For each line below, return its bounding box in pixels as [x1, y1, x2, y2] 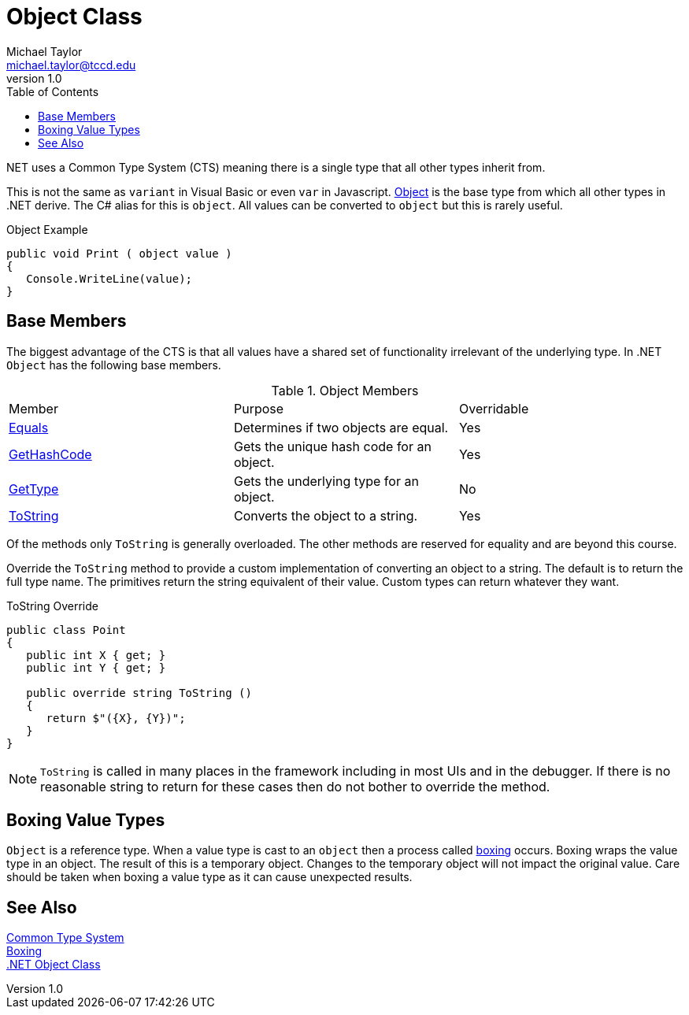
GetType [9, 480, 59, 497]
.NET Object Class [6, 958, 101, 972]
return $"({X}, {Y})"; [46, 711, 186, 724]
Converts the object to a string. [233, 507, 418, 524]
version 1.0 [6, 71, 62, 85]
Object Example [6, 222, 88, 236]
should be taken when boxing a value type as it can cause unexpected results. [6, 870, 413, 884]
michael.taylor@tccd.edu [6, 57, 136, 72]
